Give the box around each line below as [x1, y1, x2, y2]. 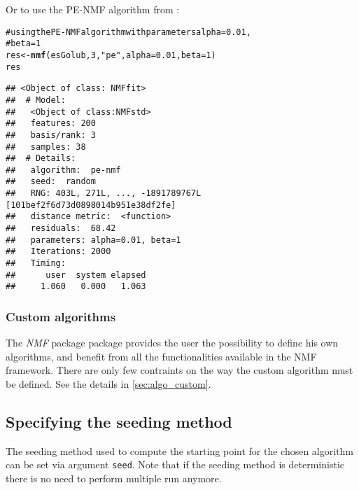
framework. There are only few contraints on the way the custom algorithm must [6, 363, 353, 377]
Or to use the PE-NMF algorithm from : [6, 2, 180, 16]
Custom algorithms [6, 307, 116, 325]
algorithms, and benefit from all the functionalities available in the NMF [6, 349, 317, 363]
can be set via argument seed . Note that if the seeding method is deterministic [6, 457, 344, 472]
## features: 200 [6, 118, 96, 129]
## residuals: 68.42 [6, 223, 116, 234]
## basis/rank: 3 [6, 129, 96, 140]
